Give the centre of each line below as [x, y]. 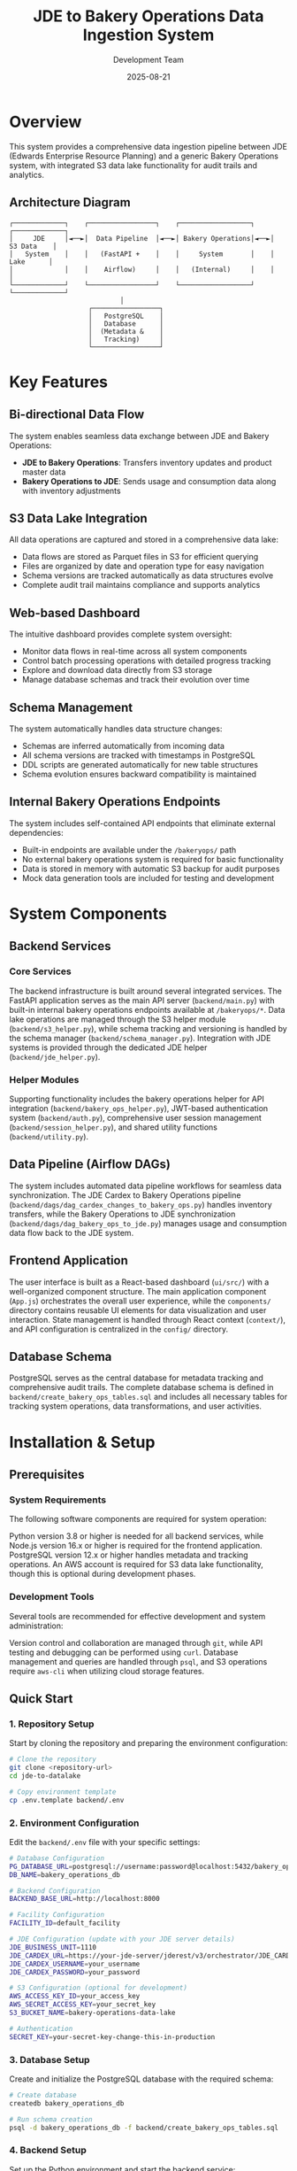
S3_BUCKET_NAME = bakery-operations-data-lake [92, 2013]
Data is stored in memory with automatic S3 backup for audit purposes [151, 869]
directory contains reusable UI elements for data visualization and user [138, 1310]
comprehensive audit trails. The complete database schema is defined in [141, 1387]
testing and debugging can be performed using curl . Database [124, 1652]
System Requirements [58, 1500]
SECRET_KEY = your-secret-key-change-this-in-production [112, 2037]
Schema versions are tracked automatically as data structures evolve [148, 576]
